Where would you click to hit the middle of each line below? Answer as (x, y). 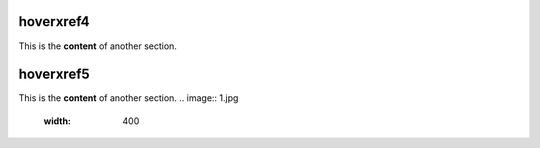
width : (57, 121)
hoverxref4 (54, 21)
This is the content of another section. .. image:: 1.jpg (128, 98)
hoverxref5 (54, 74)
